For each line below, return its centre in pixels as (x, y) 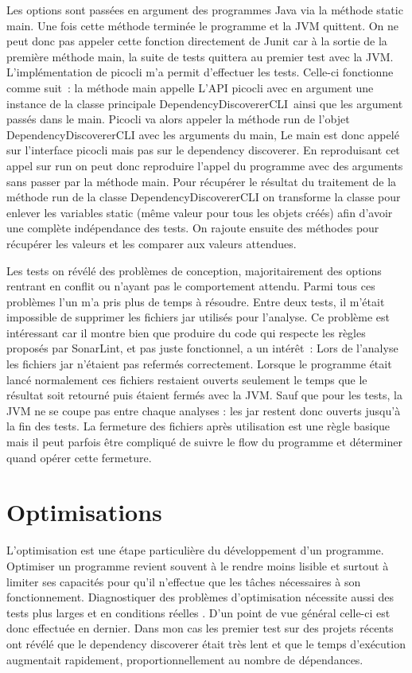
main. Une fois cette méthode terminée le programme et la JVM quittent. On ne (203, 25)
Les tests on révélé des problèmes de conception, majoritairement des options (194, 270)
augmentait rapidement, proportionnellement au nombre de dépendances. (185, 659)
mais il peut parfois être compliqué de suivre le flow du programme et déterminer (204, 442)
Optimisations (84, 512)
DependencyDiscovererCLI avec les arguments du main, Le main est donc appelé (203, 134)
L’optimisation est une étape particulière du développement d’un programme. (195, 550)
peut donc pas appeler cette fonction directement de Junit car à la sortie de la (197, 41)
